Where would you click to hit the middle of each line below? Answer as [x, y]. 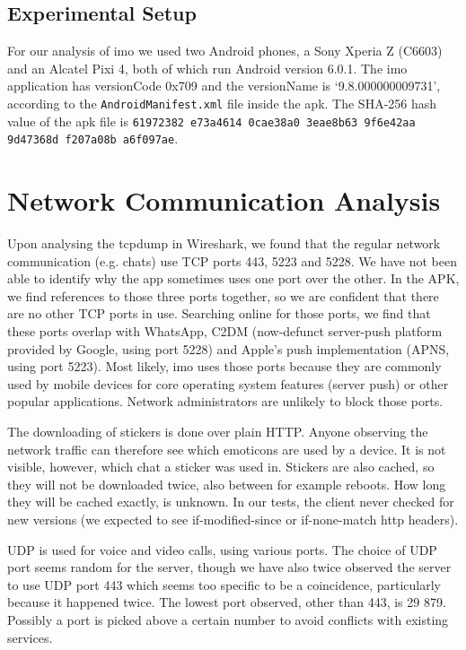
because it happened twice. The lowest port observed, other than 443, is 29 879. [227, 602]
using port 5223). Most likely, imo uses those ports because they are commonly [224, 366]
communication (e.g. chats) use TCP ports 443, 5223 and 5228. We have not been [232, 260]
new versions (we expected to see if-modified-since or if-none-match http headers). [233, 519]
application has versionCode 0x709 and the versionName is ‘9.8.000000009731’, [224, 86]
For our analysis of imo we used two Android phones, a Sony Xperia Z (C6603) [225, 51]
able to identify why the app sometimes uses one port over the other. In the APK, [233, 278]
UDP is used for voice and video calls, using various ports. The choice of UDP [222, 549]
